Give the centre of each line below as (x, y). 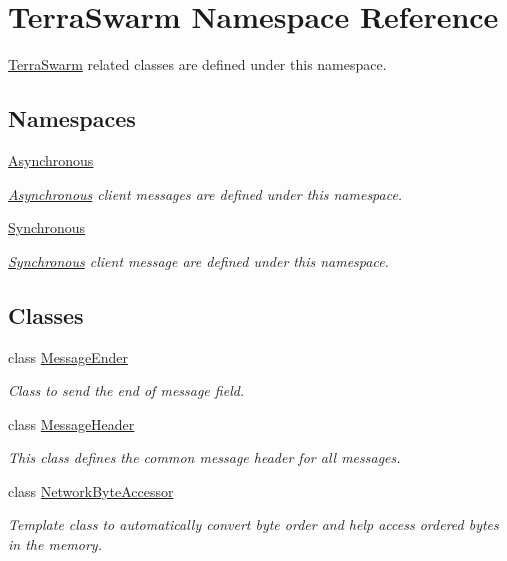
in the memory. (55, 544)
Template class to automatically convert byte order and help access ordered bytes (253, 524)
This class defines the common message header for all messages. (204, 457)
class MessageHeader (71, 423)
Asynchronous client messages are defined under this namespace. (205, 193)
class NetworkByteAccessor (91, 490)
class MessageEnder (68, 356)
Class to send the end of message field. (126, 390)
